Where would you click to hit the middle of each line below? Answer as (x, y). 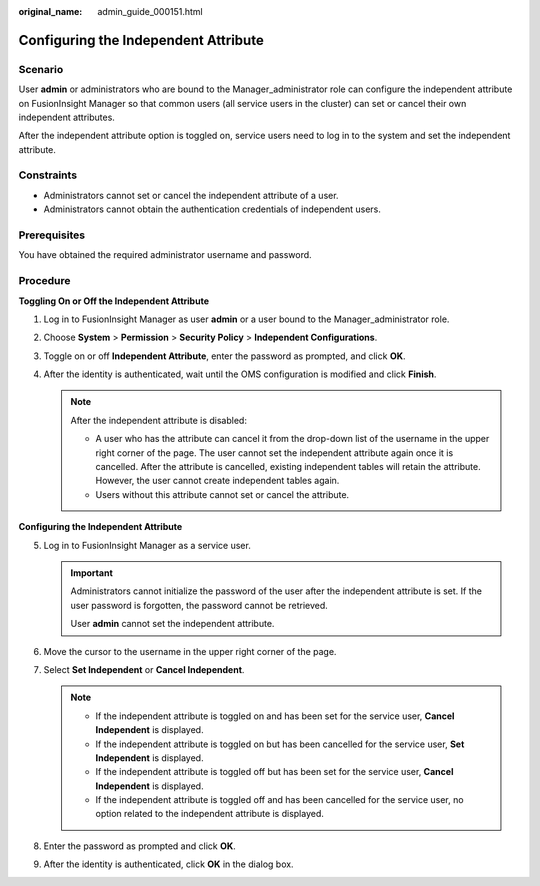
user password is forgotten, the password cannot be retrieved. (199, 605)
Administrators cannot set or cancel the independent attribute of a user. (191, 195)
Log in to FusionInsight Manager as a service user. (147, 545)
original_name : (50, 11)
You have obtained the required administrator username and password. (165, 255)
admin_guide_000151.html (150, 11)
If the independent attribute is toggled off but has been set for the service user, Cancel (274, 772)
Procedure (44, 281)
